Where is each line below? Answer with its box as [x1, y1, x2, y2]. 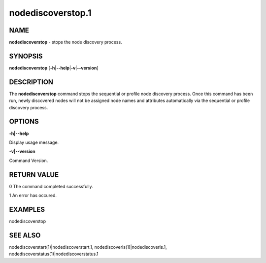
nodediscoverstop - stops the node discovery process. [9, 39, 123, 45]
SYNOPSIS [9, 52, 43, 60]
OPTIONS [9, 117, 39, 126]
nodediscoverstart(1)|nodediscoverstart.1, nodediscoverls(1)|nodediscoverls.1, [9, 244, 167, 250]
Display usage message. [9, 139, 59, 145]
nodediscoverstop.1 [9, 7, 92, 18]
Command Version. [9, 158, 48, 164]
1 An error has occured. [9, 193, 57, 198]
